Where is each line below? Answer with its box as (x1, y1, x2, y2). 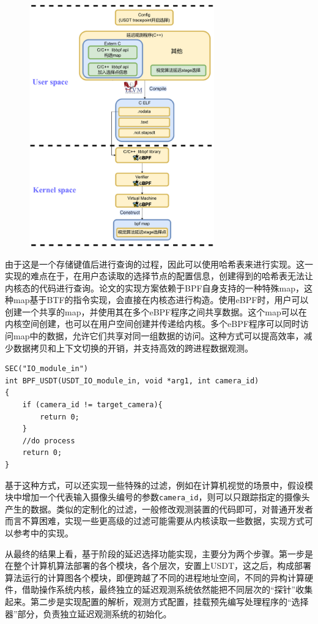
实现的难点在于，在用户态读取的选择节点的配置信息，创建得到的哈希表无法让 (5, 269, 313, 282)
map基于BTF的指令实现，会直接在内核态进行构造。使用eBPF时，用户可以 (13, 293, 309, 306)
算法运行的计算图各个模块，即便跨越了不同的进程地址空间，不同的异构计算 (5, 571, 305, 584)
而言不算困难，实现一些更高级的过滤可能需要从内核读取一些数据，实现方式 (5, 514, 305, 527)
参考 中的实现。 (13, 527, 73, 539)
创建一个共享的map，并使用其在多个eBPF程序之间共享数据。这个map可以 (5, 305, 298, 318)
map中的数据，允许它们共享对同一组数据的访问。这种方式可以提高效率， (13, 329, 304, 342)
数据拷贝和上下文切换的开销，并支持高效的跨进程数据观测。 (13, 341, 253, 354)
